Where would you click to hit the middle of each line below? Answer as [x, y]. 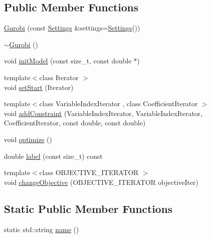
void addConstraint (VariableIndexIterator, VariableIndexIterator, [103, 113]
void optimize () [28, 139]
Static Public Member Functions [88, 208]
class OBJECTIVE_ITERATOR [89, 172]
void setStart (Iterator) [39, 87]
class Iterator [59, 77]
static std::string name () [41, 229]
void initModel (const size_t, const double [68, 61]
